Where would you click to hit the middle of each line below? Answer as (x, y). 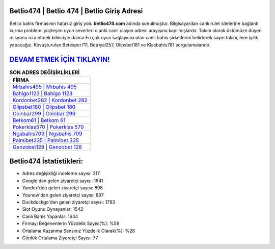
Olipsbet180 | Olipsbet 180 (44, 107)
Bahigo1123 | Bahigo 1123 (43, 93)
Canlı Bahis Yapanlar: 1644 (50, 216)
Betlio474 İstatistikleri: (46, 161)
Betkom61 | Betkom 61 (39, 120)
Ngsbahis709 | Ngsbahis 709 (47, 134)
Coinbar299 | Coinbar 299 (44, 113)
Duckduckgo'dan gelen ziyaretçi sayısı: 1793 (69, 202)
